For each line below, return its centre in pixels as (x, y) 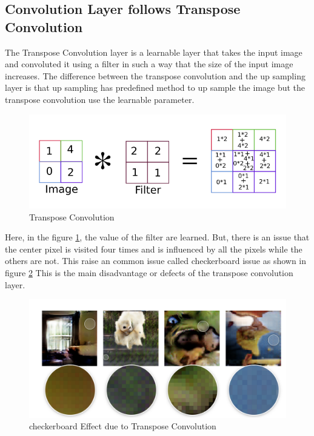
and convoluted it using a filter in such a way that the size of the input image (149, 64)
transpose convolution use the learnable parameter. (100, 99)
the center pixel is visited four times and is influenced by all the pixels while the (154, 249)
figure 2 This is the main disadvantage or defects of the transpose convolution (149, 272)
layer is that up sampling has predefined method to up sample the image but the (155, 88)
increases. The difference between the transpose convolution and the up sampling (155, 75)
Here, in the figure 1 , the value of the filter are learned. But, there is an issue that (157, 237)
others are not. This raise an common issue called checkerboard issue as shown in (156, 261)
